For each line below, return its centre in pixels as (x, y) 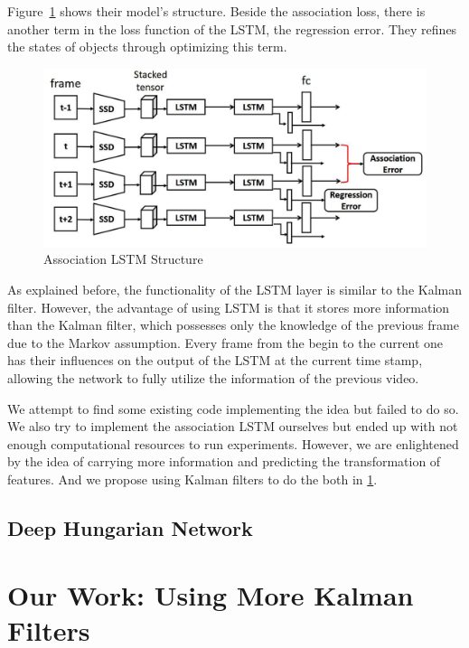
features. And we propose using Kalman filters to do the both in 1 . (192, 479)
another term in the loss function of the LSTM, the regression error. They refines (232, 28)
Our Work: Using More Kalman (211, 594)
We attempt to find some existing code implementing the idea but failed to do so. (233, 408)
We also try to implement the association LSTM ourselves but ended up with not (233, 426)
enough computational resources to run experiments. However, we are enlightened (233, 443)
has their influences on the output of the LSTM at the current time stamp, (215, 360)
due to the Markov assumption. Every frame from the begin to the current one (225, 342)
